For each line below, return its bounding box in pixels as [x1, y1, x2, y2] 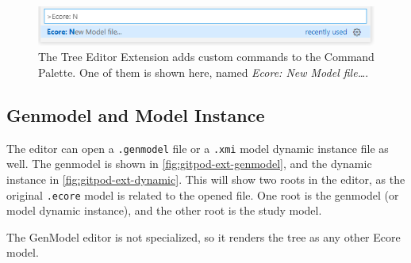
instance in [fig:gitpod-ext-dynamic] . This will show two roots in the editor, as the [6, 171, 405, 188]
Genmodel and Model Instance [6, 102, 265, 127]
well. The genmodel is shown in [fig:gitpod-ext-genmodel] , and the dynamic [6, 155, 372, 172]
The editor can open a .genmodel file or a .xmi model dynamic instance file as [6, 139, 389, 156]
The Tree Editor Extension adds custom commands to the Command [38, 48, 375, 65]
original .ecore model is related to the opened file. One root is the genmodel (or [6, 186, 399, 203]
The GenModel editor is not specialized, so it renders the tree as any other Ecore [6, 228, 401, 245]
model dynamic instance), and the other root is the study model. [6, 202, 322, 219]
